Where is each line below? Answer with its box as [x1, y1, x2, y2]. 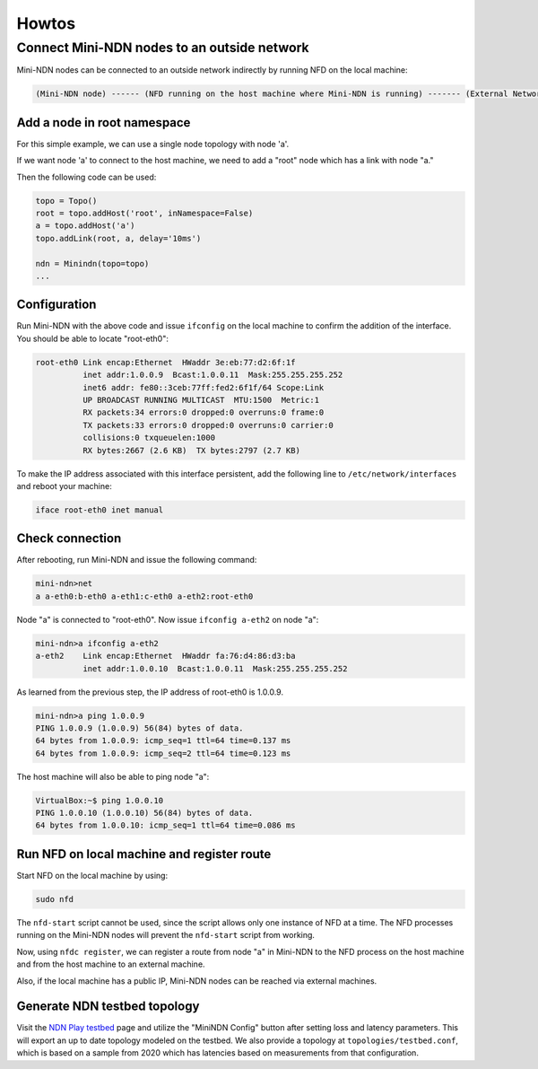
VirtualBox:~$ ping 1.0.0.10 [35, 795, 164, 805]
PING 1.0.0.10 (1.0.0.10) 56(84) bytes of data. [35, 808, 254, 819]
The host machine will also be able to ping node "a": [16, 771, 210, 782]
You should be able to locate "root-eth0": [16, 333, 169, 344]
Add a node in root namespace [16, 115, 191, 130]
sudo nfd [35, 894, 74, 904]
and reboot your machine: [16, 480, 112, 491]
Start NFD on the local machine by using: [16, 870, 169, 881]
